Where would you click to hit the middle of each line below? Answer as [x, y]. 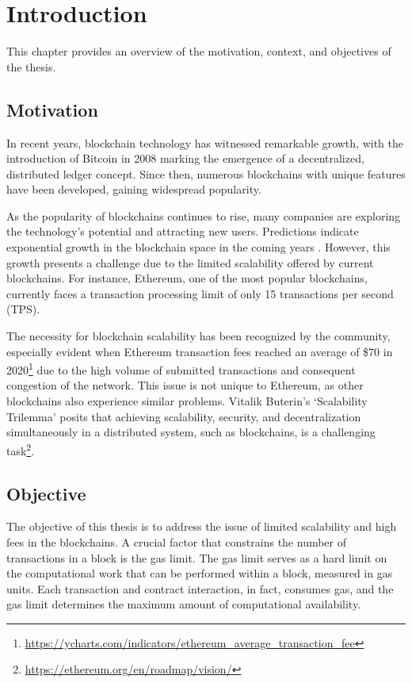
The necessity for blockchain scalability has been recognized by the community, [198, 336]
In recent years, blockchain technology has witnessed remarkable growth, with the [205, 142]
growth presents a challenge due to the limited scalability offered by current [190, 262]
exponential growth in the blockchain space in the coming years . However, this [198, 247]
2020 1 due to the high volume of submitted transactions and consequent [181, 368]
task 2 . [21, 449]
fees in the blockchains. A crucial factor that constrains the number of [177, 541]
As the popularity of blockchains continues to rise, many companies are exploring [204, 215]
